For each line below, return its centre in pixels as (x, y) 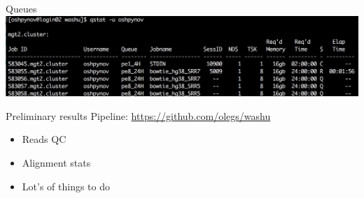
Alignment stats (56, 163)
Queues (21, 8)
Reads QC (44, 139)
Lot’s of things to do (66, 186)
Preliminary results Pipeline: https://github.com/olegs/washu (138, 115)
